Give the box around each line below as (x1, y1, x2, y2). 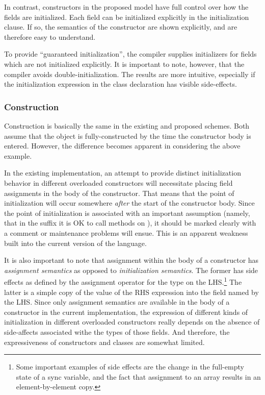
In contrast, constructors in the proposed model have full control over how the (4, 2, 249, 12)
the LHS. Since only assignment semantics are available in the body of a (4, 297, 230, 307)
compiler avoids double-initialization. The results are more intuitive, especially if (4, 68, 255, 79)
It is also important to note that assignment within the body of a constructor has (4, 255, 259, 265)
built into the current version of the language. (4, 237, 147, 248)
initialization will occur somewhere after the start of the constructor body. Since (4, 197, 255, 208)
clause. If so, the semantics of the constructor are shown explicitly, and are (4, 21, 237, 32)
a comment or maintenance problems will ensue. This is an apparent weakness (4, 227, 248, 238)
